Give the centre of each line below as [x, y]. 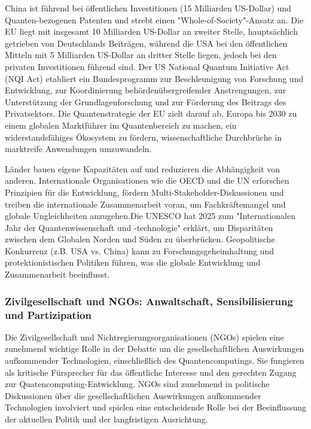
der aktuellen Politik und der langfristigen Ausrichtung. [106, 419]
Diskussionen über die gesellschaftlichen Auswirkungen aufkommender [133, 395]
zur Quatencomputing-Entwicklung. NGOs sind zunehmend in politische [137, 384]
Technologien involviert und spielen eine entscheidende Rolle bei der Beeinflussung [155, 407]
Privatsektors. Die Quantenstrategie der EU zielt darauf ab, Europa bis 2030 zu [151, 113]
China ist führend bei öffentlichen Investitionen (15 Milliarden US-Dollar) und [148, 8]
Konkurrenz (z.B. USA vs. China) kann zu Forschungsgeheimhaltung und [139, 250]
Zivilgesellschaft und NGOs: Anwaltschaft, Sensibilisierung [149, 301]
